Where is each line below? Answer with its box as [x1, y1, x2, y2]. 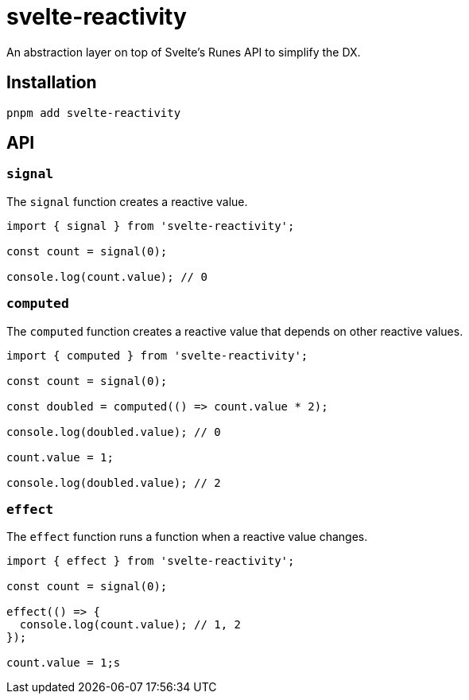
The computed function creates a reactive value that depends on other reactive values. [6, 324, 463, 338]
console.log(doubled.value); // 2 [6, 476, 221, 489]
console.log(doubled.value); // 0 [6, 425, 221, 438]
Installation [6, 72, 97, 93]
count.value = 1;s [6, 656, 121, 670]
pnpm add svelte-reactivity [6, 106, 181, 119]
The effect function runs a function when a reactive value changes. [6, 530, 368, 544]
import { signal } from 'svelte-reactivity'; [6, 219, 295, 232]
